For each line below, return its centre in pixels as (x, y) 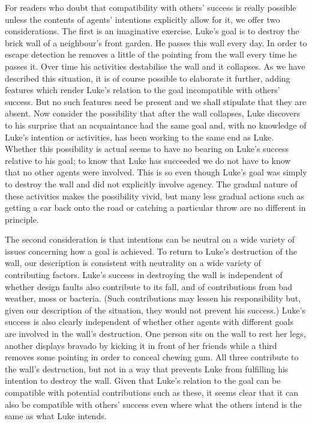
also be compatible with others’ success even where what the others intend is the (153, 404)
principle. (22, 219)
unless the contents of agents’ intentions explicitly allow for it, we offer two (142, 19)
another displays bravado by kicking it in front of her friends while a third (141, 345)
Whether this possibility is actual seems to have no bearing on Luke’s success (147, 149)
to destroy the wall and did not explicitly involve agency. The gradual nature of (151, 183)
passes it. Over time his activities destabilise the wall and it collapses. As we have (155, 66)
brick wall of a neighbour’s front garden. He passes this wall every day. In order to (156, 42)
